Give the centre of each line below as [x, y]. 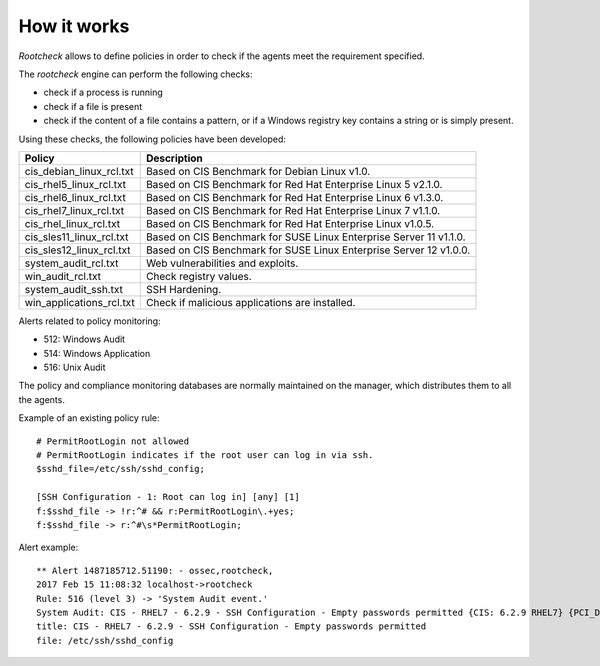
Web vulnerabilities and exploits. [222, 263]
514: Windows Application [97, 353]
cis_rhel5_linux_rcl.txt [75, 184]
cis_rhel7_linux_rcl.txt [74, 210]
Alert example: [48, 547]
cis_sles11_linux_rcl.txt [76, 237]
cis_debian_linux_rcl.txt [79, 171]
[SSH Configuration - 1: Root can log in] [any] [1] [168, 497]
